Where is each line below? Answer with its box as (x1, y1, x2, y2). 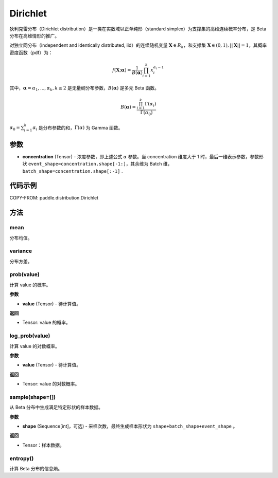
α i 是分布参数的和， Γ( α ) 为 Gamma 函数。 (32, 124, 123, 132)
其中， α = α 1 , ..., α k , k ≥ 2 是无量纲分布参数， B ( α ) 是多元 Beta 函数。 (9, 85, 160, 92)
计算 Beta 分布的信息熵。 (9, 465, 63, 471)
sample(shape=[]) (9, 393, 56, 400)
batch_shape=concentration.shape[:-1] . (22, 168, 123, 174)
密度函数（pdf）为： (9, 49, 54, 56)
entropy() (9, 455, 34, 462)
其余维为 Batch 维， (130, 161, 172, 167)
